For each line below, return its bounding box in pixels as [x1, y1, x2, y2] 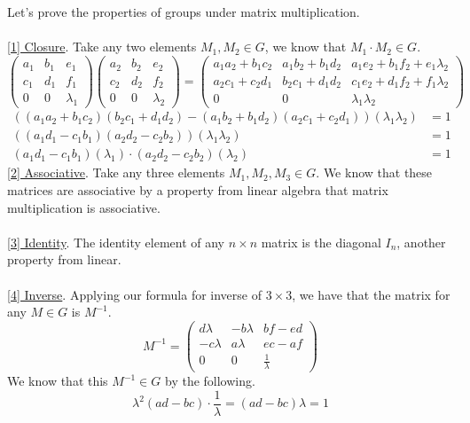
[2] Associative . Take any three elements [7, 163, 225, 182]
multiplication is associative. [7, 198, 161, 216]
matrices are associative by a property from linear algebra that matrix [7, 181, 388, 200]
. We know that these [316, 163, 433, 182]
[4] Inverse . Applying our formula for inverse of [7, 285, 262, 303]
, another [396, 232, 446, 251]
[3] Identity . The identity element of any [7, 232, 225, 251]
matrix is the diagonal [261, 232, 381, 251]
